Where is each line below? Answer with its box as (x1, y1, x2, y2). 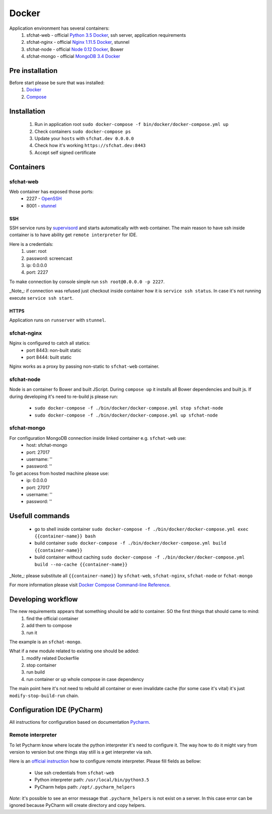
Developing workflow (9, 595, 78, 604)
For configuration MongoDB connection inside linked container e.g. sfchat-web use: (9, 435, 186, 441)
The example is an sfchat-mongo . (9, 639, 82, 645)
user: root (26, 248, 47, 254)
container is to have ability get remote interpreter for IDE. (9, 232, 138, 238)
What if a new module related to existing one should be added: (9, 648, 140, 654)
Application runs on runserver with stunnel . (9, 317, 106, 323)
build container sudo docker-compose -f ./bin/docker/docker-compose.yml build (34, 540, 227, 546)
